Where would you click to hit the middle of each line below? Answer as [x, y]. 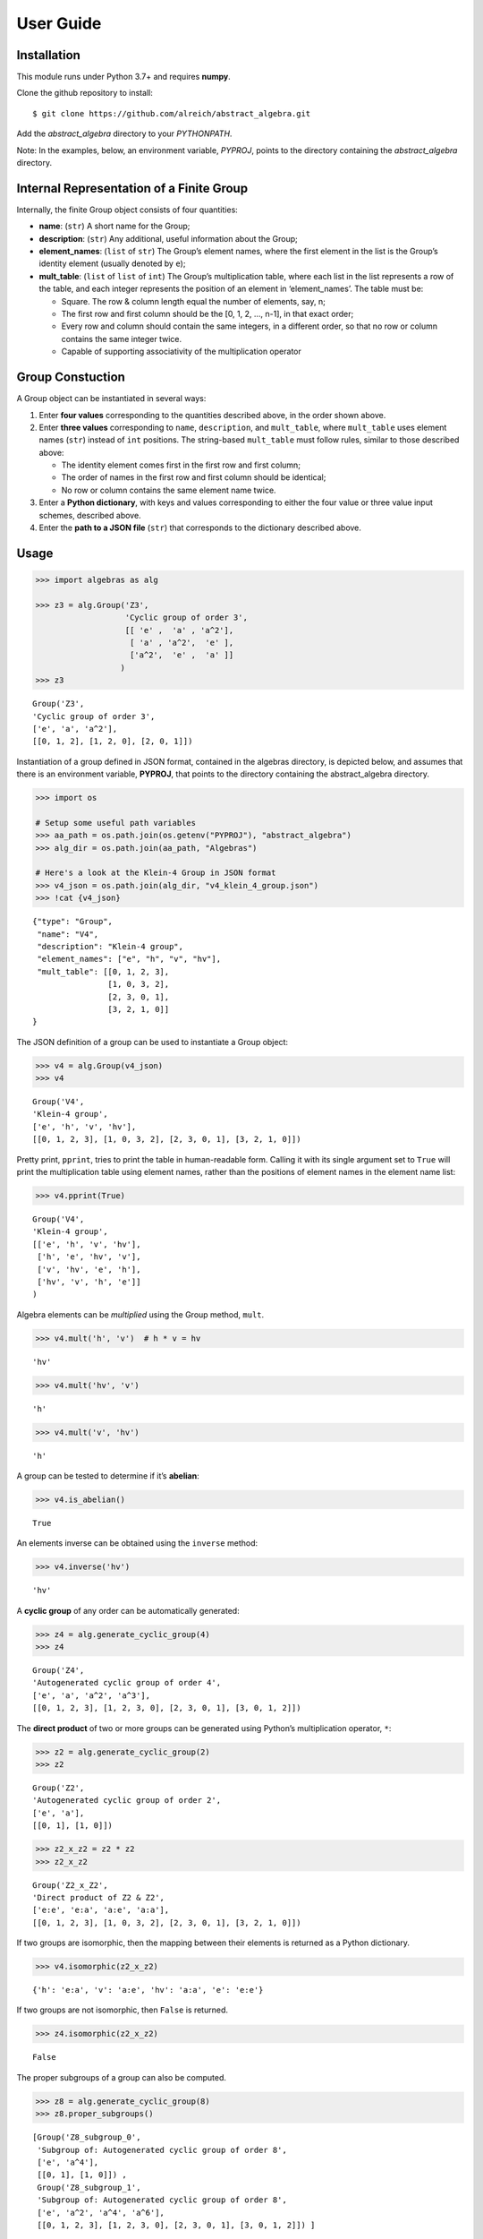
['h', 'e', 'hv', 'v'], [89, 1257]
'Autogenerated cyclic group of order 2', [127, 1801]
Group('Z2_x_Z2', [70, 1885]
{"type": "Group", [73, 922]
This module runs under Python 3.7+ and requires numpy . [124, 77]
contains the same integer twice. [122, 339]
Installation [48, 55]
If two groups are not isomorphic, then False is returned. [122, 2010]
